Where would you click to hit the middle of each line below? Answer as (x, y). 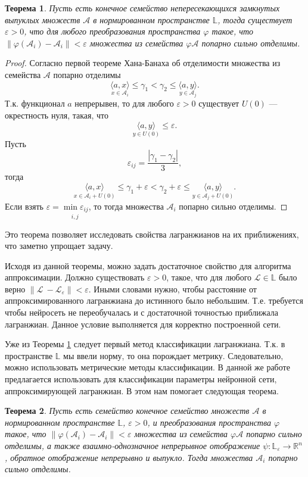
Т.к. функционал (35, 103)
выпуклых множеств (43, 19)
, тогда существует (255, 19)
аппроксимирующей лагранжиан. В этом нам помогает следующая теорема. (142, 390)
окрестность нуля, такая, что (57, 115)
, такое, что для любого (209, 277)
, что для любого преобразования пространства (112, 31)
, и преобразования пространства (209, 422)
